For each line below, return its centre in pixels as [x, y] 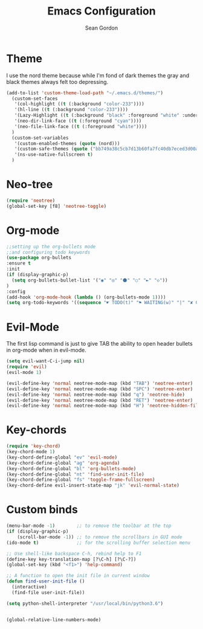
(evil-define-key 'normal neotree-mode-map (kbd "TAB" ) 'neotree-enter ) [100, 383]
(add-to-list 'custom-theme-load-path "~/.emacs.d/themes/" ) [85, 93]
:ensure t [19, 263]
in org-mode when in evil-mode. [46, 350]
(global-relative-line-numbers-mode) [54, 620]
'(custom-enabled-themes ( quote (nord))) [67, 143]
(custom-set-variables [40, 138]
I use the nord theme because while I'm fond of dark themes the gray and [98, 75]
